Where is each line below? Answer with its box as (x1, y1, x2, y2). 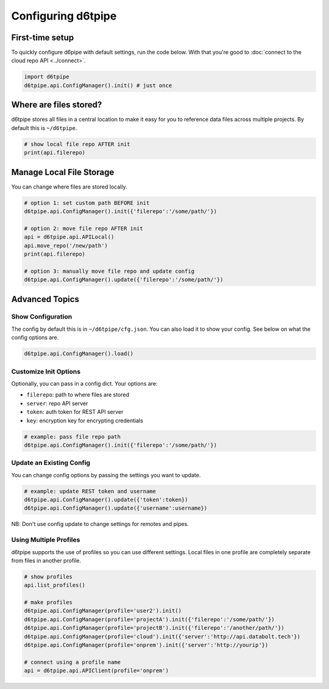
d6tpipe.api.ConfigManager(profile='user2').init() (24, 607, 182, 615)
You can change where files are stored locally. (11, 183, 127, 190)
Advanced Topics (11, 294, 79, 305)
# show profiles (24, 573, 73, 580)
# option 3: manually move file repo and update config (24, 267, 195, 275)
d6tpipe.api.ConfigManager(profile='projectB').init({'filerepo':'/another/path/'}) (24, 624, 285, 632)
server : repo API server (26, 400, 88, 407)
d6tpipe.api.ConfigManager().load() (24, 350, 134, 357)
